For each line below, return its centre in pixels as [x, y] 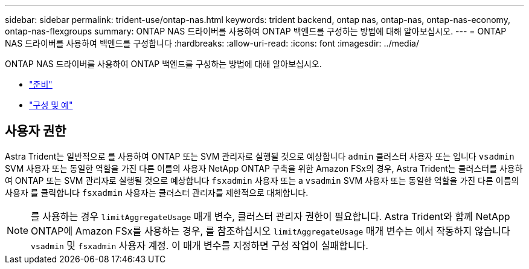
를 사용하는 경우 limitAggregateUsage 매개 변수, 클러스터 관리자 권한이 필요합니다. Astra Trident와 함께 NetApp [271, 216]
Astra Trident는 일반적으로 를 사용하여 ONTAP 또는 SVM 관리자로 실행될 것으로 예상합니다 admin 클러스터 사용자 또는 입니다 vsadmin [260, 156]
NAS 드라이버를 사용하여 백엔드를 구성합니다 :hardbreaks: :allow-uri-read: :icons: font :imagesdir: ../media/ [212, 43]
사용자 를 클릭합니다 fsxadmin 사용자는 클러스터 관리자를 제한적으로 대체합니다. [157, 192]
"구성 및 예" [51, 105]
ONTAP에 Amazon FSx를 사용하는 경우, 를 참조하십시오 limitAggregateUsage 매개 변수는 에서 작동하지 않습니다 [271, 231]
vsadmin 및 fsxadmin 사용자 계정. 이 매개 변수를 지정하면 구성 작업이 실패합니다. [200, 245]
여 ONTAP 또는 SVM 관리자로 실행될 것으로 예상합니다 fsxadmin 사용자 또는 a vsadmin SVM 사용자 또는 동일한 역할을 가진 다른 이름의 [262, 180]
